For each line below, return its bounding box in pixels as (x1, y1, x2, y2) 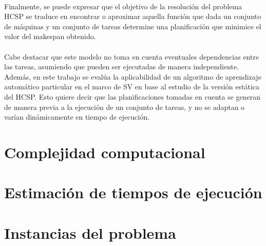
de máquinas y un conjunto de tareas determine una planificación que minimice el (4, 21, 261, 31)
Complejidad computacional (4, 141, 205, 162)
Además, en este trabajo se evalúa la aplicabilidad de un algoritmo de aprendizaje (4, 71, 261, 82)
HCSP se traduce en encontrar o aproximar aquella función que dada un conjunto (4, 11, 261, 22)
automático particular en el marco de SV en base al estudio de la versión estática (4, 81, 260, 92)
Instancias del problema (4, 222, 176, 243)
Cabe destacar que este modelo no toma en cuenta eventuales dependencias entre (4, 51, 259, 62)
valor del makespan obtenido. (4, 31, 96, 42)
